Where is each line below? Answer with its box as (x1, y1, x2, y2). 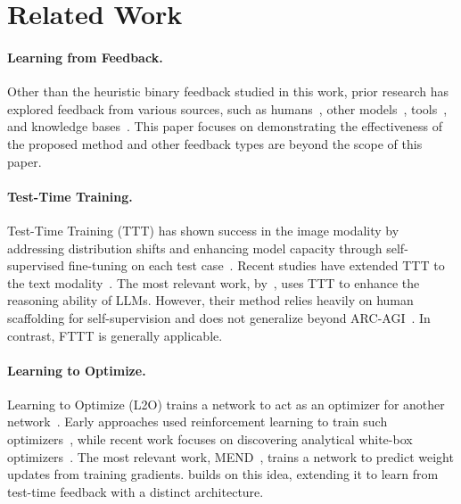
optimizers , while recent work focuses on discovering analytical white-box (7, 430, 413, 449)
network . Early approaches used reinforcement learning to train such (7, 412, 388, 431)
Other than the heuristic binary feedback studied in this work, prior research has (7, 82, 449, 101)
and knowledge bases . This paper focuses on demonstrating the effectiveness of (7, 117, 442, 136)
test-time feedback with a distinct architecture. (7, 482, 264, 500)
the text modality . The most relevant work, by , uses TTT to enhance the (7, 273, 420, 292)
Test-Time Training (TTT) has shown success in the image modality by (7, 220, 399, 239)
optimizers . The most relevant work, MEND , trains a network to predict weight (7, 447, 454, 466)
